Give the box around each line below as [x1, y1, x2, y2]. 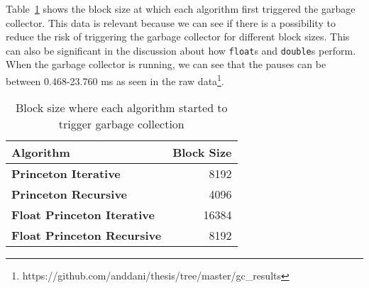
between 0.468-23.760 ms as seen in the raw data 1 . [6, 72, 224, 88]
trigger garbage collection [58, 116, 184, 133]
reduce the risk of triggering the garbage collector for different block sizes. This [6, 29, 350, 44]
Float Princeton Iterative [11, 206, 155, 223]
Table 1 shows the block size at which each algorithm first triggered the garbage [6, 1, 356, 16]
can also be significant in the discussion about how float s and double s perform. [6, 43, 356, 57]
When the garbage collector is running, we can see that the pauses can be [6, 57, 326, 72]
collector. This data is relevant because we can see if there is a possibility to [6, 15, 336, 30]
